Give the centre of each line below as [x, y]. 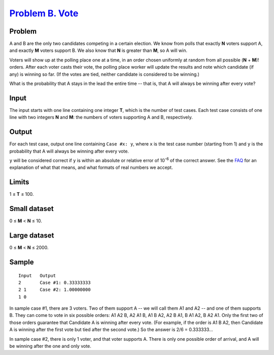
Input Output [37, 275]
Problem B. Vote [44, 13]
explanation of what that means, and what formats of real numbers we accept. [91, 167]
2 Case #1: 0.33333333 [55, 283]
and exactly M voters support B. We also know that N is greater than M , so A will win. [98, 50]
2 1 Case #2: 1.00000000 [55, 290]
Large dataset [32, 236]
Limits [19, 182]
